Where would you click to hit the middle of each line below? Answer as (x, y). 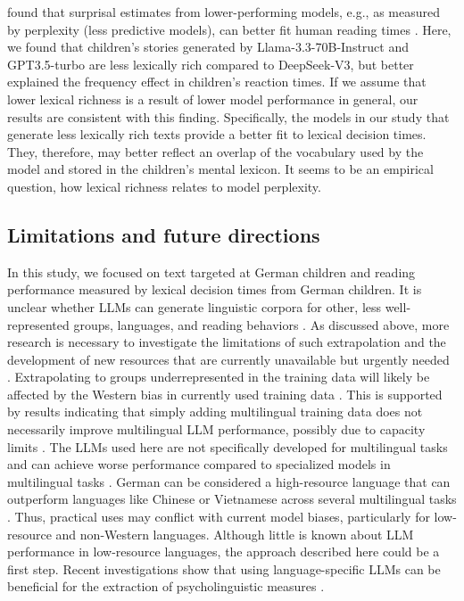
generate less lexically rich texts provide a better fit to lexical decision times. (217, 134)
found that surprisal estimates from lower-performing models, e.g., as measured (224, 12)
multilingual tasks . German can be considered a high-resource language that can (229, 481)
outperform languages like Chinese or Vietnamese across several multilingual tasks (232, 499)
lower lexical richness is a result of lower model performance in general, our (213, 99)
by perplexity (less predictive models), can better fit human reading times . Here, (229, 29)
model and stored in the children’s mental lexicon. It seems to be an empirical (220, 169)
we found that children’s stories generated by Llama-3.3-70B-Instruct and (208, 47)
